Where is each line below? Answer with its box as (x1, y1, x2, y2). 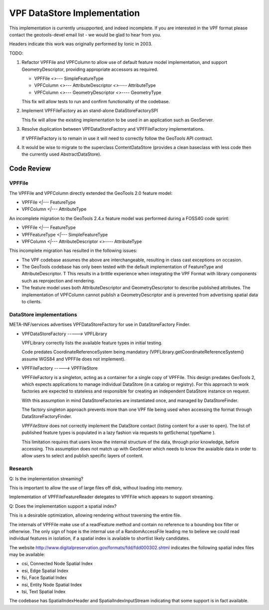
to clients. (21, 299, 42, 305)
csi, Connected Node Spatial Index (21, 561, 93, 567)
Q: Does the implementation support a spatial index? (9, 503, 117, 509)
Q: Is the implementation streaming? (9, 475, 84, 481)
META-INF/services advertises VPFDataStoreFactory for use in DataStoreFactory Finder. (9, 322, 191, 328)
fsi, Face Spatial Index (21, 575, 67, 581)
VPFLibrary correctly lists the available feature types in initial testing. (21, 340, 163, 346)
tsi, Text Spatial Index (21, 589, 66, 595)
